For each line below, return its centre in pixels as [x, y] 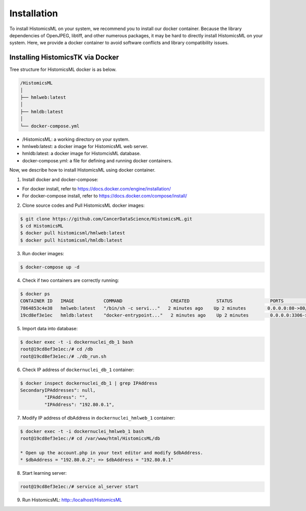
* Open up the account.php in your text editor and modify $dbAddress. [112, 453]
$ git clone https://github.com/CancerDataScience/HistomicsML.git [106, 219]
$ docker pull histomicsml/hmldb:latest [71, 240]
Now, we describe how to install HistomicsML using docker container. [82, 170]
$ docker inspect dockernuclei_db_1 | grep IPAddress [89, 383]
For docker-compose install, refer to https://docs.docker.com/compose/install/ [105, 196]
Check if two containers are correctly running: [71, 280]
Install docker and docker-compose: [60, 179]
